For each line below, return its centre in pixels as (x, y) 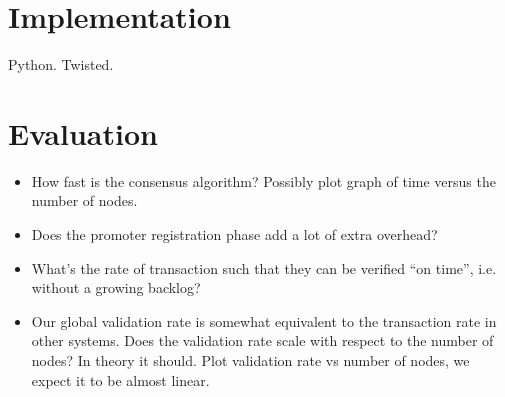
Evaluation (83, 132)
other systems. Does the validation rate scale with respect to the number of (262, 340)
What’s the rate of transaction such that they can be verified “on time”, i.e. (264, 267)
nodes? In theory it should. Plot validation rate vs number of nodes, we (250, 360)
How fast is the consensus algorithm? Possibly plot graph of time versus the (263, 180)
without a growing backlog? (116, 287)
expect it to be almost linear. (120, 379)
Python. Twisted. (61, 64)
